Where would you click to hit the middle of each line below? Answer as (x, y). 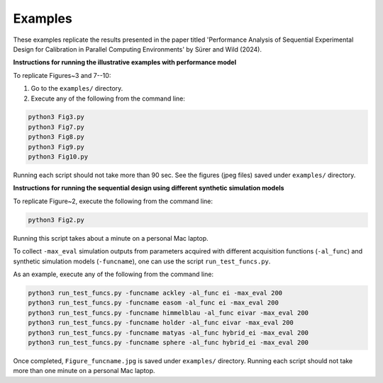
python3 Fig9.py (56, 147)
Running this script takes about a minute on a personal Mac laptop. (111, 238)
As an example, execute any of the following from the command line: (113, 274)
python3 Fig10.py (58, 157)
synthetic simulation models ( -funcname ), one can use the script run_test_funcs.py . (142, 261)
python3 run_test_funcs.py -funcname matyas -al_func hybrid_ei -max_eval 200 (168, 332)
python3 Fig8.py (56, 137)
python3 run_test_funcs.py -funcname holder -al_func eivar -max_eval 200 (161, 323)
